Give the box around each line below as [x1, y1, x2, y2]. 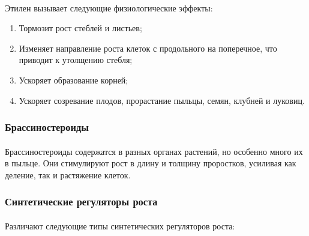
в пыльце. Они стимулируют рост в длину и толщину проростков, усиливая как [5, 157, 296, 169]
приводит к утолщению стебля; [19, 53, 133, 66]
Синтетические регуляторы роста [5, 194, 158, 209]
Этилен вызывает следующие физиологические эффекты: [5, 1, 213, 14]
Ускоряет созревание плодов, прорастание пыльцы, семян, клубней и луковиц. [19, 94, 305, 106]
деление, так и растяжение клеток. [5, 168, 131, 181]
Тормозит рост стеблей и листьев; [19, 22, 142, 34]
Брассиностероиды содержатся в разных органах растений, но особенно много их [5, 145, 303, 157]
